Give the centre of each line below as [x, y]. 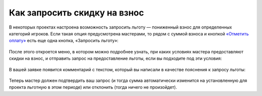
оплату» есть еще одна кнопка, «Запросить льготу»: [64, 41]
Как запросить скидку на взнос [76, 13]
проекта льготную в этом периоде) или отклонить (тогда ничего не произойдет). [93, 87]
